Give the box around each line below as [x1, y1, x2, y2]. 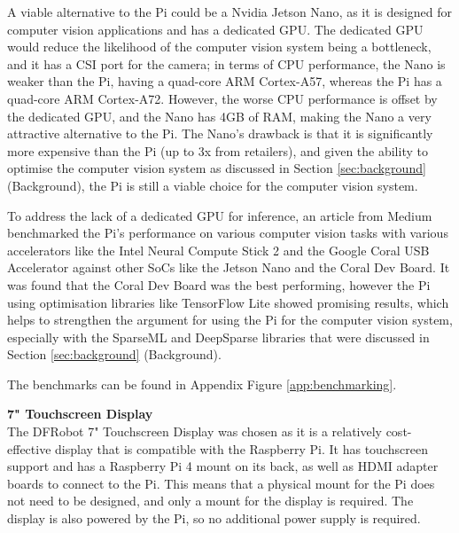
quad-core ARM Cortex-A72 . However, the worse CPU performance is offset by [7, 89, 438, 107]
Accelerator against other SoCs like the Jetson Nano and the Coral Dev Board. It [7, 258, 450, 277]
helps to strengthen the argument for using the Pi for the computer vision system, [7, 310, 453, 329]
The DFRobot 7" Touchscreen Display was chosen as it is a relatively [7, 422, 382, 441]
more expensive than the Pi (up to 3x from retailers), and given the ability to [7, 141, 428, 160]
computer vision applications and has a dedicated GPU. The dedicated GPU [7, 20, 424, 38]
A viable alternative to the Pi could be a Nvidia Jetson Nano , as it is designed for [7, 3, 453, 20]
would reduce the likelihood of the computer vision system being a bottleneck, [7, 37, 432, 56]
